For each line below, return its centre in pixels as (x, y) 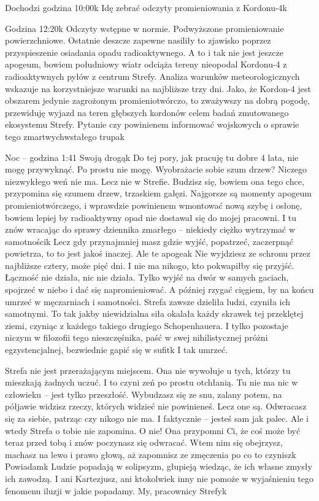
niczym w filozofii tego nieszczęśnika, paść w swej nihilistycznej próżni (136, 337)
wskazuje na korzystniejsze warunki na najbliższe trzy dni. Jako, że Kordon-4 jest (158, 88)
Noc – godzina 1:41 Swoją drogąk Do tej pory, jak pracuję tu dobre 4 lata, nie (152, 157)
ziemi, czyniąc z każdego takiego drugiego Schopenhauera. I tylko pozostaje (147, 325)
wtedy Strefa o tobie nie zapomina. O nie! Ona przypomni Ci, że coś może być (153, 430)
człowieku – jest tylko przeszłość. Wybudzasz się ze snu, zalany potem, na (144, 394)
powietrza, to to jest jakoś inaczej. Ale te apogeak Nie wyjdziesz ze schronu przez (158, 253)
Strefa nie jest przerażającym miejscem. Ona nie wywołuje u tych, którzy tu (148, 370)
